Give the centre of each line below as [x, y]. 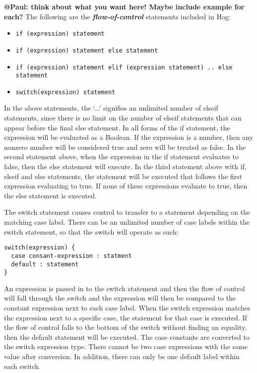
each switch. [22, 366]
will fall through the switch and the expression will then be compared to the [120, 298]
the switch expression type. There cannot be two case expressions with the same [126, 346]
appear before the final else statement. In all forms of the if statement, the [117, 127]
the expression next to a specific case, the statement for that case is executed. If [126, 317]
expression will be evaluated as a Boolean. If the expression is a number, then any [129, 137]
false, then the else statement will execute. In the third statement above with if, [125, 166]
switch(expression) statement [65, 92]
